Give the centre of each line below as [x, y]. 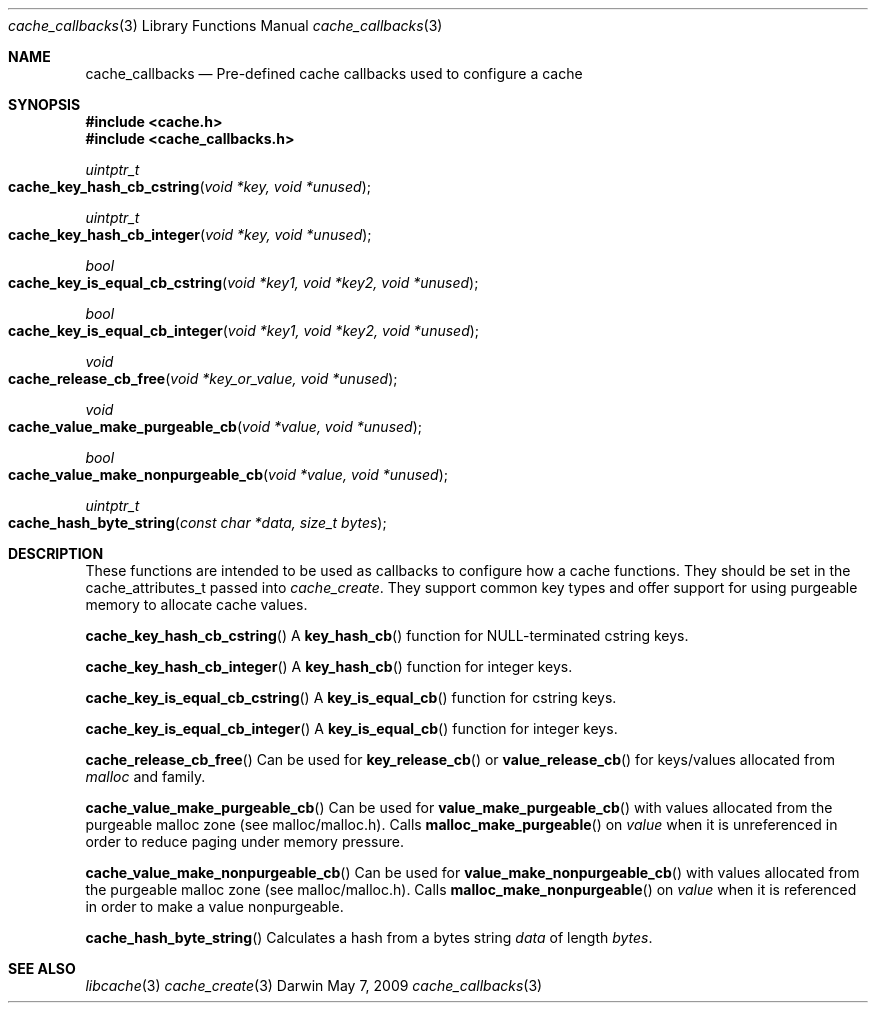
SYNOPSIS [44, 104]
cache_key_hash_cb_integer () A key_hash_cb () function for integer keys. [329, 666]
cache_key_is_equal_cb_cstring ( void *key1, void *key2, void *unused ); [243, 282]
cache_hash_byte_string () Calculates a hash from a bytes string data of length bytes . [369, 937]
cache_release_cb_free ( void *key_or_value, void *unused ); [203, 378]
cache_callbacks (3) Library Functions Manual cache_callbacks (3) [225, 25]
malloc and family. [145, 776]
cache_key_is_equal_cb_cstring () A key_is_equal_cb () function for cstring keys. [351, 697]
